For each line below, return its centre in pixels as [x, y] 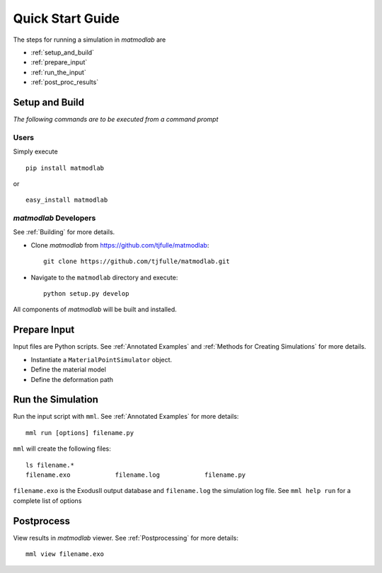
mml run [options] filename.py [80, 433]
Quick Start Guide [66, 18]
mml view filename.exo [65, 554]
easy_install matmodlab [67, 200]
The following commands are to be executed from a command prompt [116, 120]
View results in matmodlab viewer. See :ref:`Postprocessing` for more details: [126, 538]
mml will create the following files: [62, 448]
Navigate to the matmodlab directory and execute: [104, 277]
